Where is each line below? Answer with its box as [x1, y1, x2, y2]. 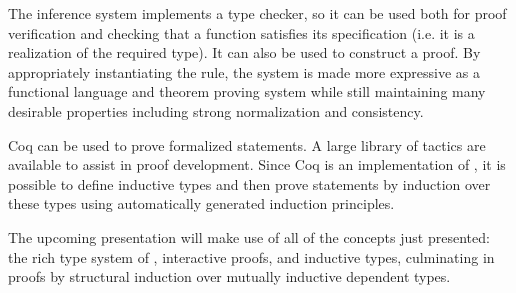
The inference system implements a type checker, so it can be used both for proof [8, 3, 507, 23]
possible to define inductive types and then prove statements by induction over [8, 173, 491, 194]
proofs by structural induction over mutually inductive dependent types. [8, 266, 451, 287]
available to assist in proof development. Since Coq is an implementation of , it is [8, 154, 506, 175]
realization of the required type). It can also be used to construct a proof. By [8, 42, 481, 63]
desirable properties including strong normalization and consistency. [8, 100, 424, 121]
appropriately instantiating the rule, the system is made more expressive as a [8, 61, 481, 82]
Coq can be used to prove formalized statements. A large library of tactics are [8, 134, 486, 155]
